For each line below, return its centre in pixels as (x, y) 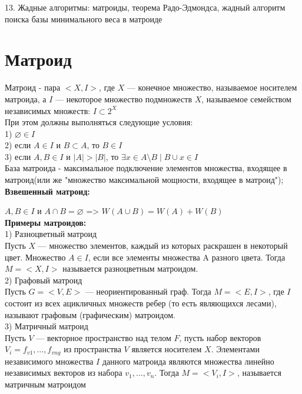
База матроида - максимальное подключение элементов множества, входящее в (146, 168)
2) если (18, 145)
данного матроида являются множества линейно (188, 361)
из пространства (92, 349)
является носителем (167, 349)
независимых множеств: (48, 110)
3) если (18, 156)
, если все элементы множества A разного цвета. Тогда (187, 257)
